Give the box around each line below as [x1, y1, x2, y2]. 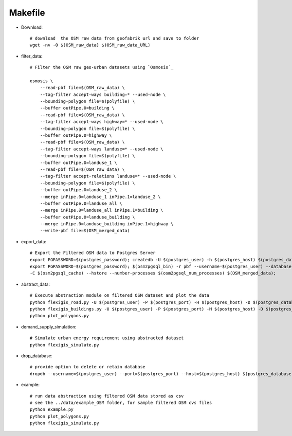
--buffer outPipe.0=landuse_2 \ [39, 187, 117, 193]
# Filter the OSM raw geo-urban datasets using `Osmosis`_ [30, 65, 174, 70]
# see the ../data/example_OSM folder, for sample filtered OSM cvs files [30, 400, 212, 405]
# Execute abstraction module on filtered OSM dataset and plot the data [30, 292, 210, 298]
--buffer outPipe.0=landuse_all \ [39, 200, 123, 206]
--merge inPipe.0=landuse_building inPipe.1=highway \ [39, 221, 174, 227]
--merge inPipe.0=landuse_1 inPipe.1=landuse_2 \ [39, 194, 161, 200]
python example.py [30, 407, 74, 412]
